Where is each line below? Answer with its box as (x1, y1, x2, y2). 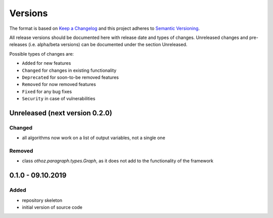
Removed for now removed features (22, 81, 96, 88)
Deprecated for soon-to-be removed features (22, 74, 119, 80)
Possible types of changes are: (9, 51, 74, 57)
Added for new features (22, 60, 71, 66)
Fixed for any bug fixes (22, 89, 72, 95)
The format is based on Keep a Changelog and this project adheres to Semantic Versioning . (9, 25, 200, 31)
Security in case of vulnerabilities (22, 96, 96, 102)
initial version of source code (22, 204, 83, 210)
